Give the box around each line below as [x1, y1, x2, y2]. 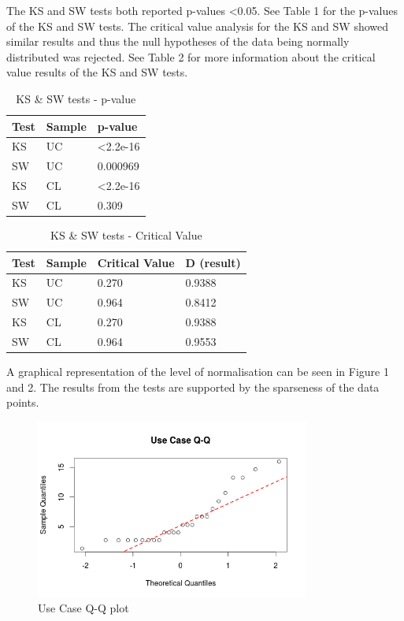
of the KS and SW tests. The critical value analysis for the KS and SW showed [6, 17, 389, 34]
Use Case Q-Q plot [38, 600, 129, 616]
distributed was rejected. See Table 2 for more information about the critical [6, 48, 376, 65]
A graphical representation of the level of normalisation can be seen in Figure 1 [6, 363, 389, 380]
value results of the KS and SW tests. [6, 64, 188, 80]
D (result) [185, 254, 241, 270]
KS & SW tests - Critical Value [50, 227, 202, 244]
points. [6, 394, 39, 411]
